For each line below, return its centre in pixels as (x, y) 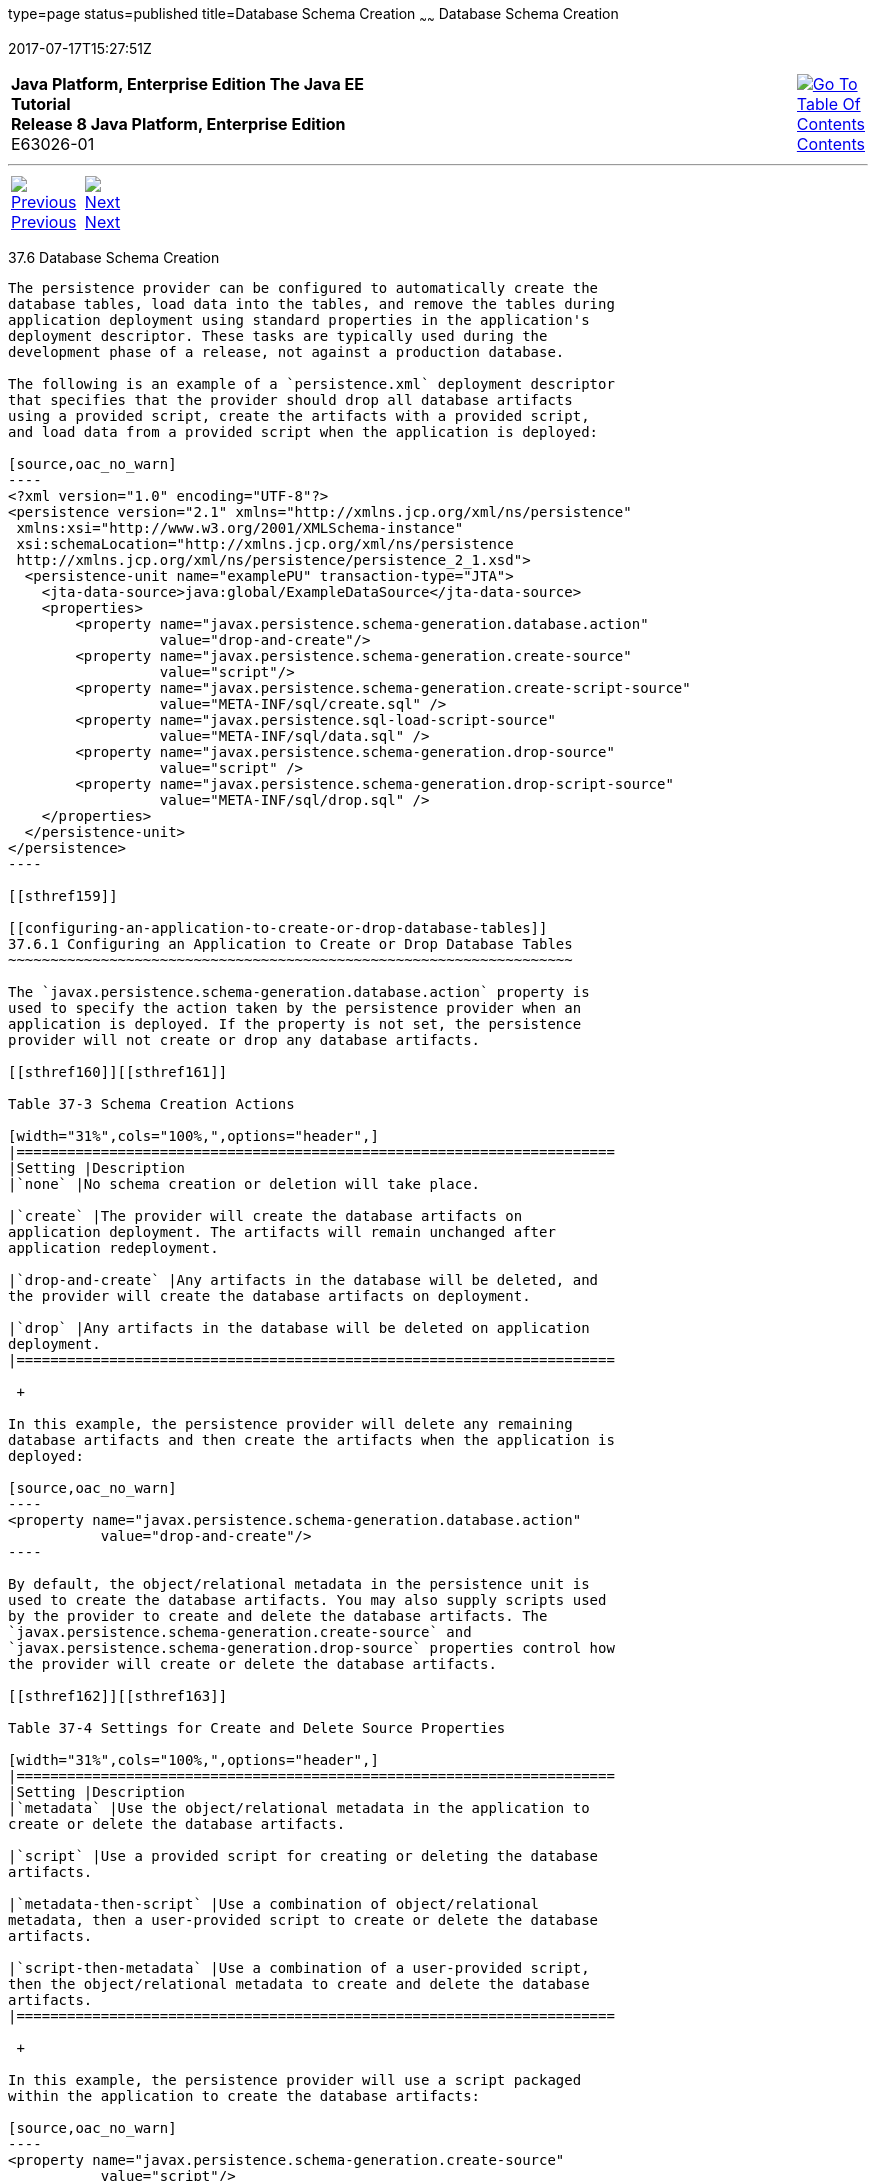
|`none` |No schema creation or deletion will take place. (244, 1183)
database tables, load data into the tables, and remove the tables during (311, 303)
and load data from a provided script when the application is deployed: (303, 431)
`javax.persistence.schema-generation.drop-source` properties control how (311, 1647)
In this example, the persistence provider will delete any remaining (290, 1423)
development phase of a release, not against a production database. (286, 351)
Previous (44, 221)
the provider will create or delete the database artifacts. (252, 1663)
